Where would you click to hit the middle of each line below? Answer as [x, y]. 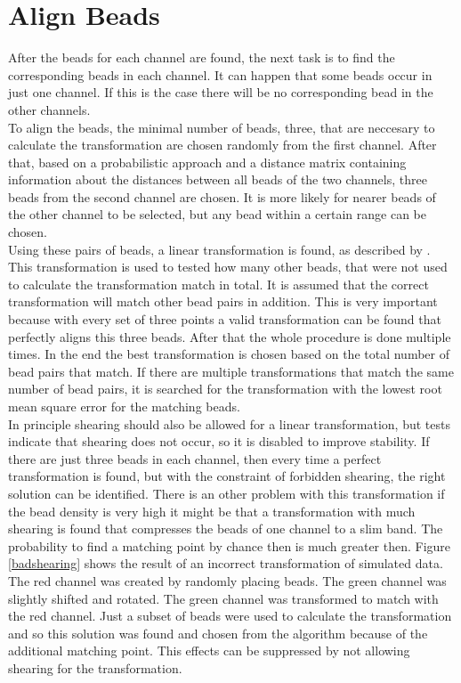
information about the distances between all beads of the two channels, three [218, 179]
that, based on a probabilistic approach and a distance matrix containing [207, 162]
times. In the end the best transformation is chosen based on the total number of [229, 354]
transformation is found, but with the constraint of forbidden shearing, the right [227, 476]
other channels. [49, 109]
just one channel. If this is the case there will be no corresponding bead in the [221, 92]
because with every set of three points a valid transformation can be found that [225, 319]
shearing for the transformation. [95, 667]
